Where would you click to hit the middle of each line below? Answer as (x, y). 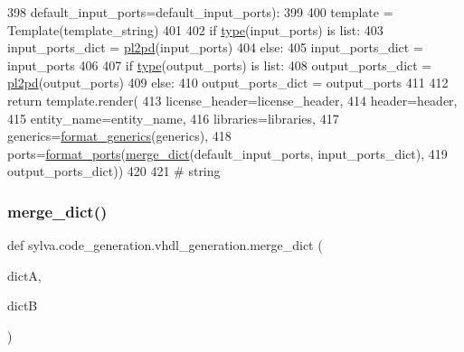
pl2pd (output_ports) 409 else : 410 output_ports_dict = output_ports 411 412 (228, 83)
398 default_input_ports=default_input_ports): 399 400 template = (200, 12)
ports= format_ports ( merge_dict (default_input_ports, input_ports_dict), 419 (227, 153)
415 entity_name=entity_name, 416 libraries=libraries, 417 (173, 118)
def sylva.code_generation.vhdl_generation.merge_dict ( (165, 245)
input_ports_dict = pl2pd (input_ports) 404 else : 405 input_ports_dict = (215, 47)
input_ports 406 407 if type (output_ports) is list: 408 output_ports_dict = (220, 65)
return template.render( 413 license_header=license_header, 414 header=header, (232, 100)
